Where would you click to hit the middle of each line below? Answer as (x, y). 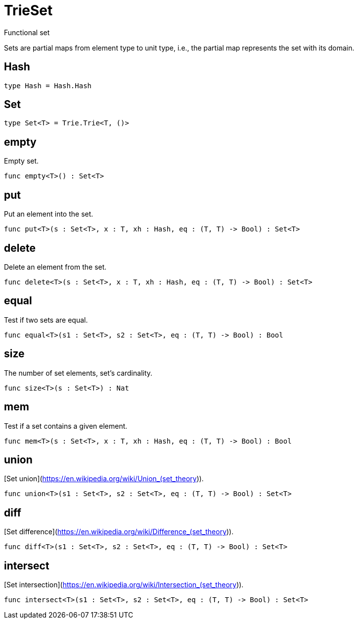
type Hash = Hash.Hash (48, 85)
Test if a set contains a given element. (66, 426)
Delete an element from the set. (55, 267)
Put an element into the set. (49, 214)
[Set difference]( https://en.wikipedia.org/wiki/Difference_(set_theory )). (119, 532)
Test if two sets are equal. (46, 320)
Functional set (27, 32)
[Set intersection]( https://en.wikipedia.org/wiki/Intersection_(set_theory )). (124, 585)
